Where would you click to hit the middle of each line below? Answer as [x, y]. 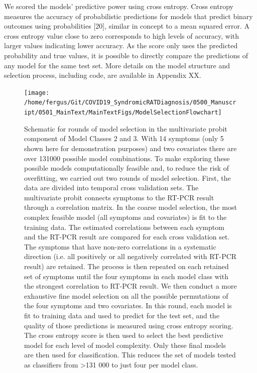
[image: [37, 93]
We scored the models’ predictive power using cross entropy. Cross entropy [119, 6]
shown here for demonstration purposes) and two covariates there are [131, 148]
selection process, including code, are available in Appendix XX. [103, 75]
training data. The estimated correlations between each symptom [124, 227]
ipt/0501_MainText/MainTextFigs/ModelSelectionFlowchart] [123, 113]
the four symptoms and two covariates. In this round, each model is [128, 305]
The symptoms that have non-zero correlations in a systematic [120, 246]
